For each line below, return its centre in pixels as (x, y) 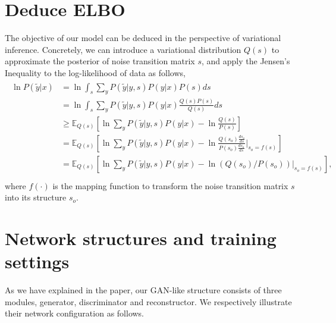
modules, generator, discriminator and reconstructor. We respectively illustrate (148, 301)
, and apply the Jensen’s (246, 61)
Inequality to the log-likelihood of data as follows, (95, 72)
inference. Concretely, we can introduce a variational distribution (123, 49)
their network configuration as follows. (75, 313)
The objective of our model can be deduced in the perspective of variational (143, 38)
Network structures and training (141, 238)
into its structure (36, 197)
